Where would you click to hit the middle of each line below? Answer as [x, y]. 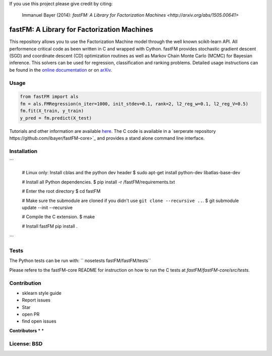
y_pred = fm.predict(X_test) [56, 118]
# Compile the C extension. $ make [58, 217]
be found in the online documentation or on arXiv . [61, 70]
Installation [23, 151]
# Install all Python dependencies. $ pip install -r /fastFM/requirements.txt [98, 182]
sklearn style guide [42, 293]
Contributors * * [26, 330]
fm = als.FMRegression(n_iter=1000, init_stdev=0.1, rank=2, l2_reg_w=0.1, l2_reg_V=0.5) [134, 104]
